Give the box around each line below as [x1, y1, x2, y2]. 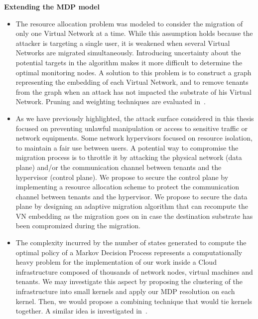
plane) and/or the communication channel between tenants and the [15, 161, 222, 172]
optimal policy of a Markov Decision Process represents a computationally [15, 247, 243, 257]
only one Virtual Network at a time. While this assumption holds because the [15, 28, 253, 38]
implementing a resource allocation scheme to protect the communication [15, 181, 240, 192]
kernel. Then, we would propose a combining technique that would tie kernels [15, 296, 253, 306]
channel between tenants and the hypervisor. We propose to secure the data [15, 191, 248, 201]
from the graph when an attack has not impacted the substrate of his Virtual [15, 86, 252, 97]
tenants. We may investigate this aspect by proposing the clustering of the [15, 276, 243, 287]
